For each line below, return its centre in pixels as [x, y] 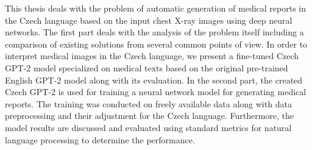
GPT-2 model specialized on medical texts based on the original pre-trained [147, 67]
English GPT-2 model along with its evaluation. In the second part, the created [154, 80]
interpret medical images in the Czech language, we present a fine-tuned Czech [152, 56]
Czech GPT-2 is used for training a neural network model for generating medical [156, 92]
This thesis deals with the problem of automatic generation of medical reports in [156, 8]
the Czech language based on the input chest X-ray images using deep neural [149, 20]
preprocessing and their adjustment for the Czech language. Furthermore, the [149, 116]
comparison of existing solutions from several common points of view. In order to [156, 44]
